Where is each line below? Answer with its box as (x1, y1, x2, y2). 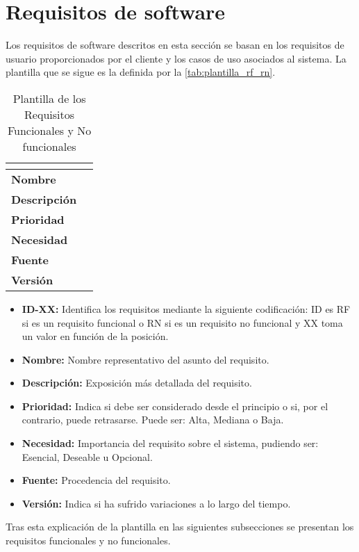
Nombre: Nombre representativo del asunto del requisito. (22, 352, 269, 366)
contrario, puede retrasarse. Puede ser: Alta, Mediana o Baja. (22, 412, 284, 427)
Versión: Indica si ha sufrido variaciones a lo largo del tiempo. (22, 496, 291, 510)
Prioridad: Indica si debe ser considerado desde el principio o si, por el (22, 398, 328, 413)
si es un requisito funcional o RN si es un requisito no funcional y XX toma (22, 315, 343, 330)
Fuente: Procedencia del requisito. (22, 473, 171, 487)
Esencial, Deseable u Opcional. (22, 449, 153, 464)
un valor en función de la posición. (22, 329, 169, 343)
